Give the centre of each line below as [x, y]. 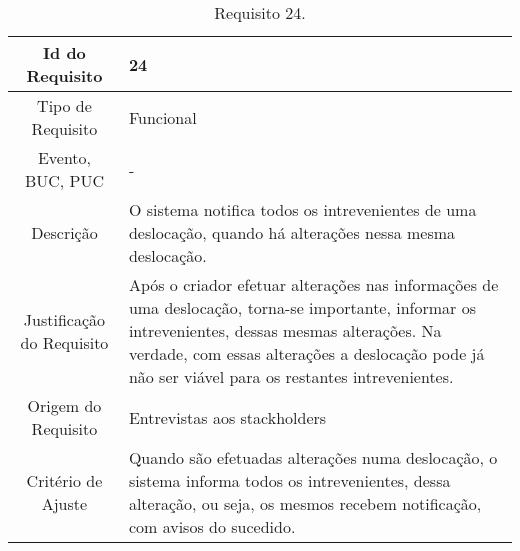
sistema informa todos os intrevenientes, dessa [289, 480]
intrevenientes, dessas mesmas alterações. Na [285, 330]
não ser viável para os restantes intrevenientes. [291, 376]
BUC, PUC [64, 180]
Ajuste [64, 503]
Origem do [64, 405]
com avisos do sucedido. [212, 526]
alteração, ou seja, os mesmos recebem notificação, [305, 503]
